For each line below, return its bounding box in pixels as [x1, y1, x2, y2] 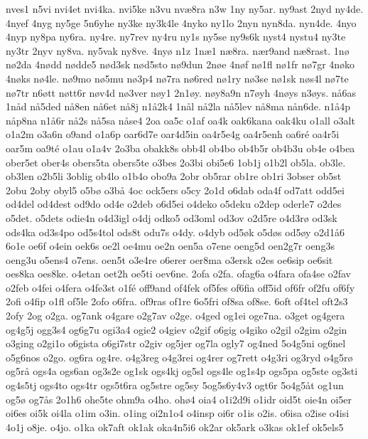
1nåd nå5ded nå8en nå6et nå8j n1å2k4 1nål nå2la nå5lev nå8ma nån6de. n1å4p [6, 99, 350, 114]
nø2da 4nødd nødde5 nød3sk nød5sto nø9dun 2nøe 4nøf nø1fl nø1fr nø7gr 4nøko [6, 57, 355, 72]
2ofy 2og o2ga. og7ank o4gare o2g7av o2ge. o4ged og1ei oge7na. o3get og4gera [6, 308, 345, 323]
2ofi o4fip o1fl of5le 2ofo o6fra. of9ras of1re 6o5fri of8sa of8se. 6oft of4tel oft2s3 [6, 294, 348, 309]
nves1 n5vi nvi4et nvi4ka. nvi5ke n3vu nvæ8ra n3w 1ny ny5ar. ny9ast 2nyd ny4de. [6, 1, 364, 16]
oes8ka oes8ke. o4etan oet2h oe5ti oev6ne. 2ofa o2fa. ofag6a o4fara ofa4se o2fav [6, 266, 351, 281]
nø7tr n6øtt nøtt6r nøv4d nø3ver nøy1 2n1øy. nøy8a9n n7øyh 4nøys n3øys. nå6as [6, 85, 357, 100]
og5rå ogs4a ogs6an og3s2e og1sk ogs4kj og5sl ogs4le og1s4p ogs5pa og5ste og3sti [6, 364, 358, 379]
